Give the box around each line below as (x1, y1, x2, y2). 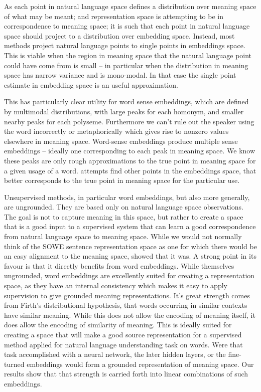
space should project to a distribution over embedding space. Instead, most (4, 30, 235, 41)
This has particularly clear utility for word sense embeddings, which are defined (4, 96, 249, 107)
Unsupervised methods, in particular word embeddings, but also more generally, (4, 191, 250, 202)
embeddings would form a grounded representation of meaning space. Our (27, 358, 254, 369)
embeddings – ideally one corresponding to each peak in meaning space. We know (4, 145, 255, 156)
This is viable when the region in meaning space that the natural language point (4, 50, 252, 60)
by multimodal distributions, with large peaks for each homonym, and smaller (4, 106, 244, 116)
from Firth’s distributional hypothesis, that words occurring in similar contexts (4, 300, 247, 310)
